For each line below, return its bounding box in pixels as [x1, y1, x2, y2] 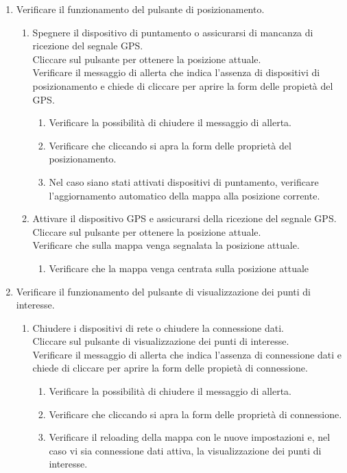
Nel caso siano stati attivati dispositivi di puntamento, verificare [49, 174, 319, 189]
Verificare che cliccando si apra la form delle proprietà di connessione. [49, 407, 342, 421]
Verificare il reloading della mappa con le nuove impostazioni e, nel [49, 430, 331, 444]
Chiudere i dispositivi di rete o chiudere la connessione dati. [32, 320, 284, 335]
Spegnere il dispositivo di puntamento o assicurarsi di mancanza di [32, 25, 313, 39]
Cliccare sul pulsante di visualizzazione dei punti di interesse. [32, 334, 289, 348]
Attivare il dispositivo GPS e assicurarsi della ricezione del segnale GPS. [32, 211, 337, 226]
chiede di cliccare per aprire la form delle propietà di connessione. [32, 361, 308, 375]
